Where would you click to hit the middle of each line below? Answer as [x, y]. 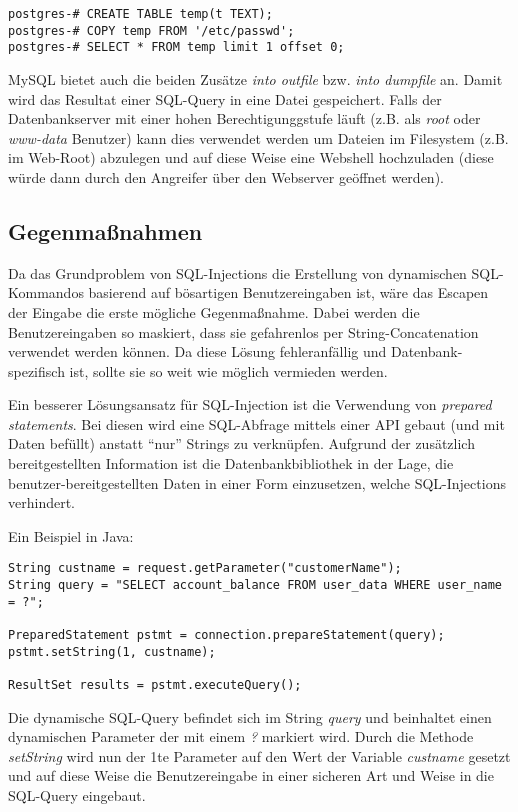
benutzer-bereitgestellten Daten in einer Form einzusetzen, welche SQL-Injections [257, 482]
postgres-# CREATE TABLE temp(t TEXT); [140, 14]
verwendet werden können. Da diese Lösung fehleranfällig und [197, 351]
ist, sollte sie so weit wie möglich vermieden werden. [228, 370]
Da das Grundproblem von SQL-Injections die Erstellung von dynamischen [237, 272]
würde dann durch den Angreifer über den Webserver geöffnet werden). [226, 176]
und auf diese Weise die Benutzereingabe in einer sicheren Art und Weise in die [251, 775]
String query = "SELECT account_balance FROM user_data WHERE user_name [255, 585]
